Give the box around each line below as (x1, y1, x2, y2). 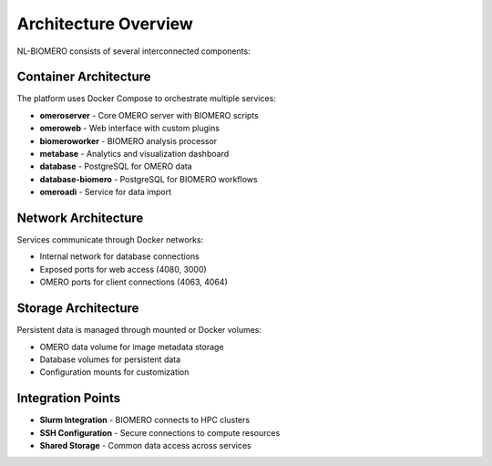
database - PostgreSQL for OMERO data (39, 161, 193, 172)
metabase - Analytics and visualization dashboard (39, 149, 230, 160)
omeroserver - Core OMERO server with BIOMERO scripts (39, 109, 260, 120)
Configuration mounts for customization (39, 367, 190, 378)
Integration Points (16, 390, 121, 406)
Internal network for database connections (39, 251, 200, 262)
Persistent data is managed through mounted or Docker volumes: (16, 325, 262, 336)
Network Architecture (16, 211, 144, 225)
